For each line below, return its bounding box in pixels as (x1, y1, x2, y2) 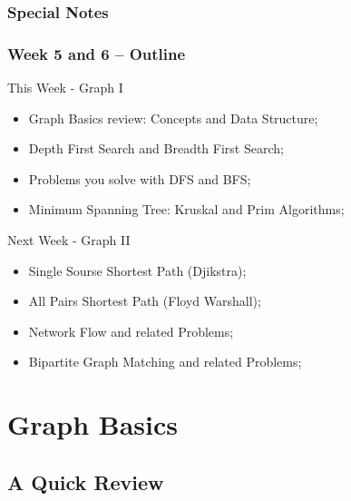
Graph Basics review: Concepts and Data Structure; (28, 108, 318, 127)
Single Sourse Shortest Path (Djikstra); (28, 260, 247, 280)
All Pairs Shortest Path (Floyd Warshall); (28, 291, 261, 310)
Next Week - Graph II (7, 231, 131, 250)
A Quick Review (7, 467, 164, 496)
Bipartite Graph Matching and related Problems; (28, 352, 302, 371)
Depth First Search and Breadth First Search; (28, 139, 284, 158)
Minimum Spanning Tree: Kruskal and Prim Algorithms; (28, 200, 345, 219)
